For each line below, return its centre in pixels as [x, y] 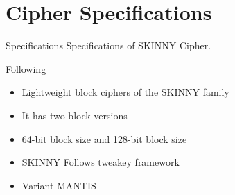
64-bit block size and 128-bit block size [104, 138]
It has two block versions [75, 115]
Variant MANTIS [59, 185]
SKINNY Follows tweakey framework [101, 162]
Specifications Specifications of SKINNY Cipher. [108, 45]
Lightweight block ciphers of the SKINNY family [125, 92]
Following [26, 68]
